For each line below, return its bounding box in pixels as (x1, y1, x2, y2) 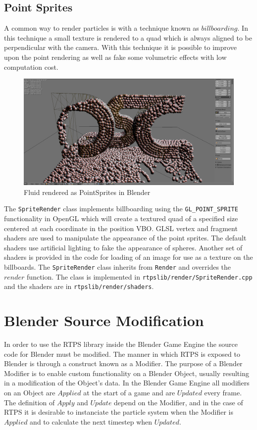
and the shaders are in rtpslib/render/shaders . (4, 281, 154, 291)
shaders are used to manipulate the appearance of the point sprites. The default (4, 233, 247, 243)
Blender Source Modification (4, 310, 204, 331)
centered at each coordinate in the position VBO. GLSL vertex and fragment (4, 223, 238, 233)
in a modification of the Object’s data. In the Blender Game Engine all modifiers (4, 378, 250, 388)
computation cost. (4, 61, 58, 72)
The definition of (4, 397, 55, 407)
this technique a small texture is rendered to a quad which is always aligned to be (4, 32, 252, 43)
